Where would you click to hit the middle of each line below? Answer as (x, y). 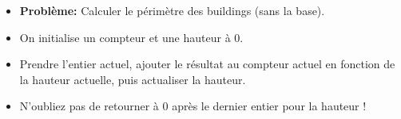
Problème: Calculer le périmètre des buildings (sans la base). (172, 10)
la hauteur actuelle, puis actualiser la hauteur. (133, 79)
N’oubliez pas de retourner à (89, 106)
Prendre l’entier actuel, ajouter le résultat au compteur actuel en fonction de (207, 64)
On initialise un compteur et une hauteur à (125, 37)
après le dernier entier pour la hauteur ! (269, 106)
